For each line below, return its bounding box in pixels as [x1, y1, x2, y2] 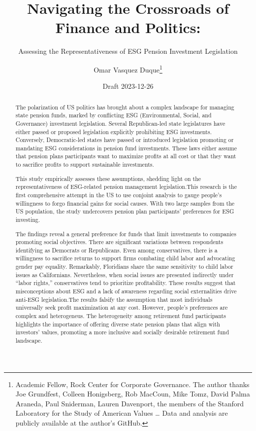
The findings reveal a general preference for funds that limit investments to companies [15, 229, 236, 238]
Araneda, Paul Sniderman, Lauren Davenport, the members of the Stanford [15, 398, 244, 408]
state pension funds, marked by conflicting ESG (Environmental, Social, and [15, 111, 212, 119]
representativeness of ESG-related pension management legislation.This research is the [15, 182, 237, 191]
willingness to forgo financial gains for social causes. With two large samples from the [15, 199, 235, 207]
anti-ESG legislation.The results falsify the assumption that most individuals [15, 295, 213, 303]
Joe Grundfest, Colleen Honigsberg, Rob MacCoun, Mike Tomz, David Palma [15, 389, 250, 399]
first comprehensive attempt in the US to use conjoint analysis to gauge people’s [15, 191, 222, 199]
